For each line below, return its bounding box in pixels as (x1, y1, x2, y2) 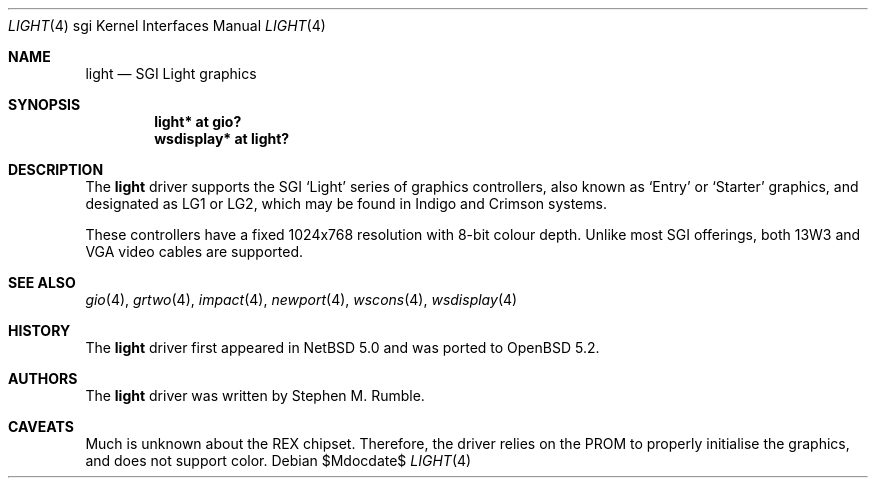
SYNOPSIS (8, 96, 81, 113)
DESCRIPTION (8, 161, 104, 178)
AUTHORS (8, 370, 78, 387)
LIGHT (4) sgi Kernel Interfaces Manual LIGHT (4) (8, 17, 326, 34)
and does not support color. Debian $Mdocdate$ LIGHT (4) (85, 452, 472, 469)
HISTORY (8, 322, 71, 339)
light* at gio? (154, 113, 242, 130)
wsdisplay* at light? (154, 130, 290, 147)
